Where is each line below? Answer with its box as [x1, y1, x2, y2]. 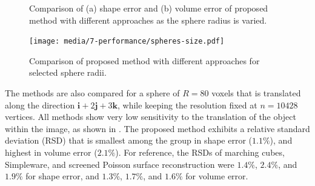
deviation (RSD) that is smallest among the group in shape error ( [5, 134, 253, 147]
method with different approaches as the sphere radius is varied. [29, 13, 267, 26]
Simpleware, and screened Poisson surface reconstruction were [5, 158, 234, 170]
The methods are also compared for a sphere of [5, 87, 180, 99]
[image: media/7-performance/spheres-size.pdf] [29, 37, 225, 46]
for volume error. [185, 170, 248, 182]
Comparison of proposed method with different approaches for [29, 54, 260, 67]
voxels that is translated [211, 87, 301, 99]
